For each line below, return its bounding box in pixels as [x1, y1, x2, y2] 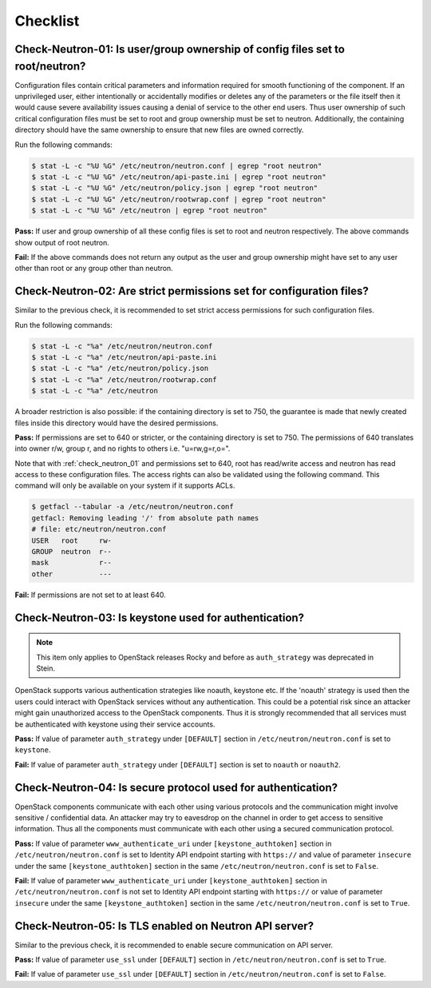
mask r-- [31, 558, 112, 568]
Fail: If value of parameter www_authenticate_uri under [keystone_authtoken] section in [14, 875, 327, 885]
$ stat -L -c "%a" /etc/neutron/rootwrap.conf [31, 375, 217, 384]
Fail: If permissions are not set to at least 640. [14, 590, 167, 600]
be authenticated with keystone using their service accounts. [14, 719, 215, 729]
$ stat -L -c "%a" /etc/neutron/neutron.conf [31, 341, 213, 351]
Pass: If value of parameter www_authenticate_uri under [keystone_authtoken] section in [14, 839, 332, 848]
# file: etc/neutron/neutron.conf [31, 524, 167, 534]
